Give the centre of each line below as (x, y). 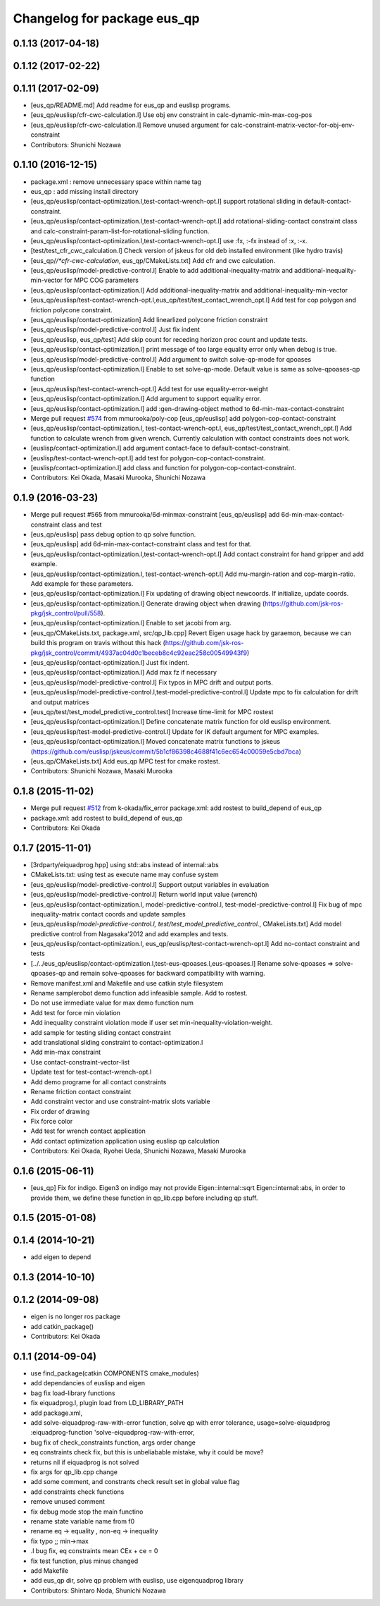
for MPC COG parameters (101, 280)
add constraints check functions (77, 1492)
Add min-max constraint (66, 1052)
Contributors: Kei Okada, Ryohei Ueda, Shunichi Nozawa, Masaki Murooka (138, 1151)
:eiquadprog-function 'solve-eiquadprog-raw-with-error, (113, 1433)
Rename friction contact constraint (81, 1091)
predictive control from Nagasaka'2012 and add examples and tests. (129, 933)
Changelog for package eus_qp (106, 18)
